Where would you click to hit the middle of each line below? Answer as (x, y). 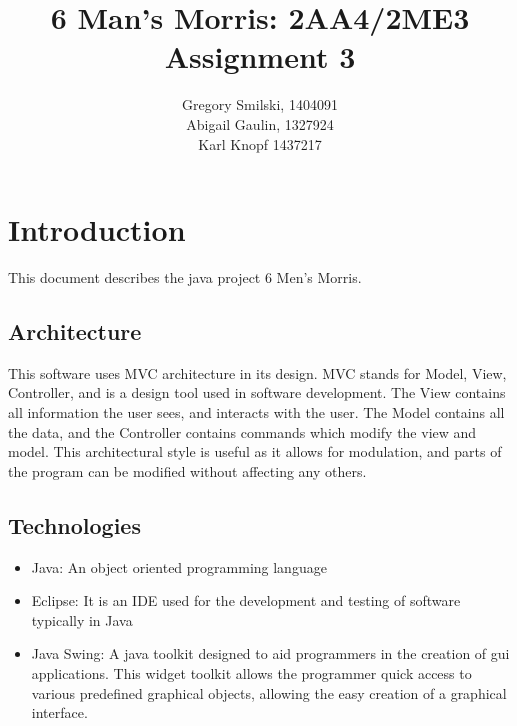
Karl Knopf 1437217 (260, 143)
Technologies (74, 524)
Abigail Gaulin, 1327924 (260, 123)
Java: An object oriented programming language (179, 566)
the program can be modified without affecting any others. (187, 470)
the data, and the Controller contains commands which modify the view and (242, 431)
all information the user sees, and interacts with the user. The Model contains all (256, 412)
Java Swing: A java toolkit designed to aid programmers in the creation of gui (270, 653)
